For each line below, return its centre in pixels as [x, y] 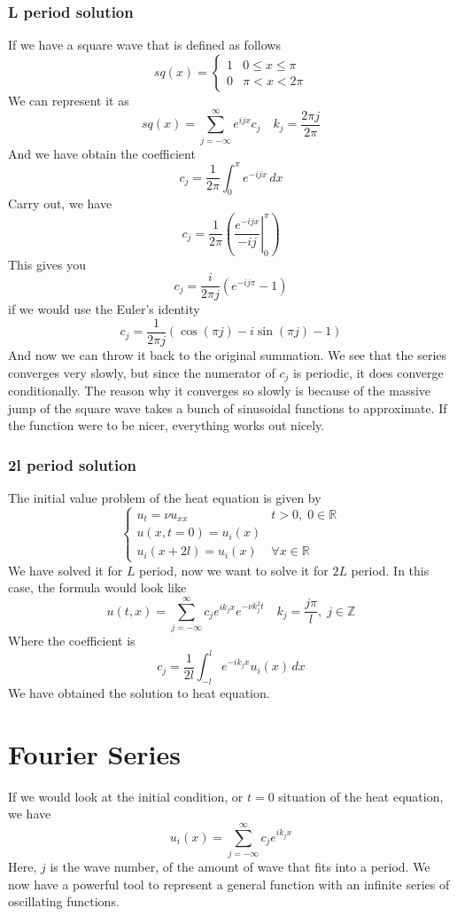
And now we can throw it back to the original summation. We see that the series [228, 354]
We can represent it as [69, 100]
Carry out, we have [60, 204]
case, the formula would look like [97, 587]
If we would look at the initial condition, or [126, 796]
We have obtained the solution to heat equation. [139, 692]
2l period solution [73, 464]
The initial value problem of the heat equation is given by [165, 498]
